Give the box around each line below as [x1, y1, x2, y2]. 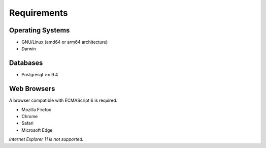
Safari [21, 120, 34, 126]
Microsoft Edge [21, 127, 53, 133]
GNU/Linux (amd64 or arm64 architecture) [21, 39, 108, 45]
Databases [9, 59, 43, 67]
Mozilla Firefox [21, 106, 51, 113]
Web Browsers [9, 85, 55, 93]
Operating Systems [9, 26, 70, 34]
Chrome [21, 114, 38, 119]
